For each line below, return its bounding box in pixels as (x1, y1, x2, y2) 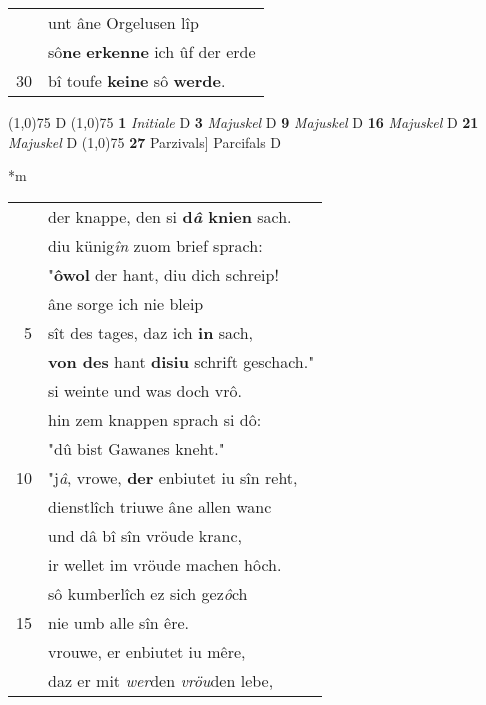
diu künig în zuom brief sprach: (48, 233, 263, 257)
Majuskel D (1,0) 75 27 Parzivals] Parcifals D (8, 131, 282, 152)
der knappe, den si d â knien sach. (48, 204, 292, 228)
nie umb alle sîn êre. (48, 610, 190, 634)
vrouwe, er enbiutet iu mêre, (48, 639, 246, 663)
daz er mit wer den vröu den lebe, (48, 668, 274, 692)
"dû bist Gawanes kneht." (48, 436, 225, 460)
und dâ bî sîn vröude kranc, (48, 523, 243, 547)
